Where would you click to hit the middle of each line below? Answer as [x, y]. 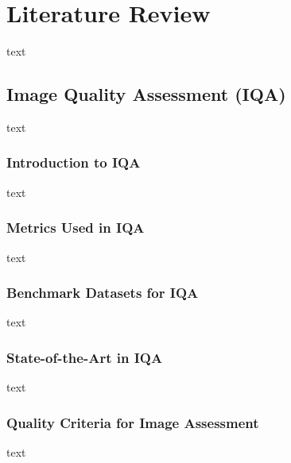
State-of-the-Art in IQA [85, 357]
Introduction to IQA [74, 162]
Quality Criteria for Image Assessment [133, 422]
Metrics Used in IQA [76, 228]
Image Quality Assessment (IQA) [146, 94]
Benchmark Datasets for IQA [103, 293]
